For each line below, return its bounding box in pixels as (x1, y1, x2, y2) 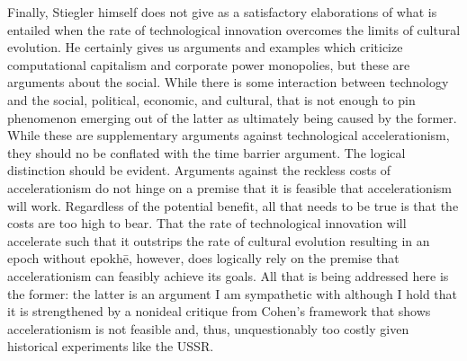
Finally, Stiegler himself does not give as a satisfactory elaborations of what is (7, 3, 437, 21)
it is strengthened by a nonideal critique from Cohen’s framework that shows (7, 302, 431, 321)
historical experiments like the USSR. (7, 337, 214, 356)
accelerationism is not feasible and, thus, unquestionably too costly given (7, 319, 409, 338)
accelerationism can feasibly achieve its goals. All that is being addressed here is (7, 266, 449, 285)
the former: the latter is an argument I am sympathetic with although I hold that (7, 284, 458, 303)
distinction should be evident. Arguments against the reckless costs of (7, 161, 391, 180)
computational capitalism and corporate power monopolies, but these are (7, 55, 410, 74)
